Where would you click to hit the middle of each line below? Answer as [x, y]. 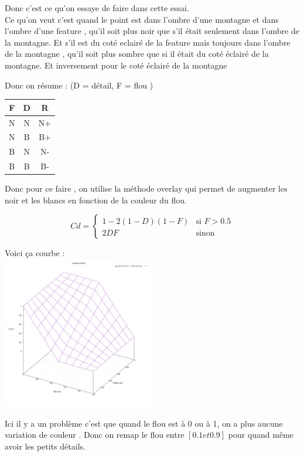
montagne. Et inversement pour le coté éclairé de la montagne [116, 65]
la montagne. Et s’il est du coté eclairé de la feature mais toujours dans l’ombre [148, 42]
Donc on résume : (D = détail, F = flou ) [79, 85]
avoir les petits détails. [45, 446]
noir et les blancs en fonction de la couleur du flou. [96, 200]
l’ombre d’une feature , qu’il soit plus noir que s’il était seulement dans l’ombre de [152, 31]
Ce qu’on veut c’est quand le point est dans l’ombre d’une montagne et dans [142, 19]
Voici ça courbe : [35, 253]
